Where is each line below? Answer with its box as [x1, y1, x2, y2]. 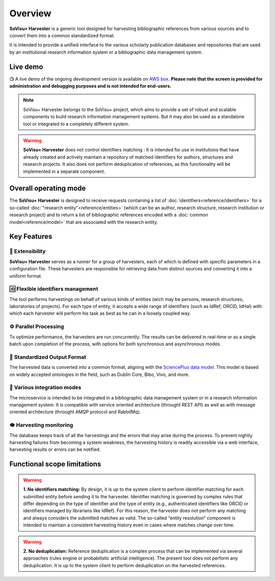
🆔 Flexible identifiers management [9, 286, 99, 293]
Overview [9, 8, 51, 19]
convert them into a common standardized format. [9, 32, 115, 38]
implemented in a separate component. [23, 168, 105, 174]
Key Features [9, 232, 52, 241]
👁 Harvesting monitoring [9, 421, 73, 428]
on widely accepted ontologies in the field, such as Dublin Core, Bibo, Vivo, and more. [9, 371, 189, 377]
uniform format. [9, 273, 43, 279]
